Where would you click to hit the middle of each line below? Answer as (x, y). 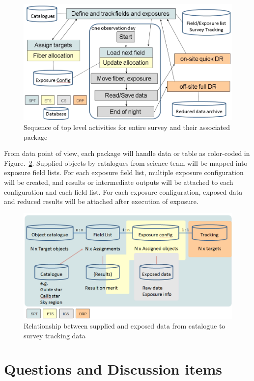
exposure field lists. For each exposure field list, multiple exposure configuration (124, 172)
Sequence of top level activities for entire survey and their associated (127, 127)
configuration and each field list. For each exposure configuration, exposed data (123, 191)
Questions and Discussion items (113, 369)
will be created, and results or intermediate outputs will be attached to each (119, 182)
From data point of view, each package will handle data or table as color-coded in (127, 153)
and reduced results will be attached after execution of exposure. (101, 201)
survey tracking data (55, 335)
